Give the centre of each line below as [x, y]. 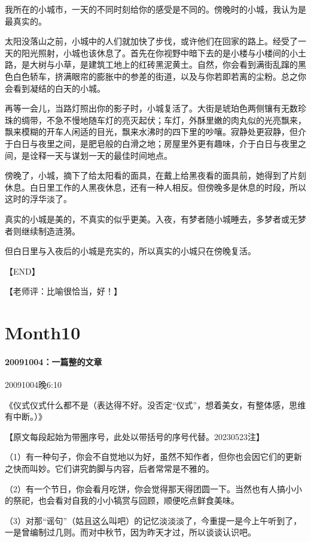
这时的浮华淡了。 [38, 199]
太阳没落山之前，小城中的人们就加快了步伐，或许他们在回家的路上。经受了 [151, 41]
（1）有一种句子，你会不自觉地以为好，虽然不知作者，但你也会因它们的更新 [153, 457]
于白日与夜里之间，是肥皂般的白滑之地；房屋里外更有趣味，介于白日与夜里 [151, 143]
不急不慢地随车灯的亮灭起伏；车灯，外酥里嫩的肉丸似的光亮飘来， [176, 120]
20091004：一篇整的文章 [54, 361]
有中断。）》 [26, 416]
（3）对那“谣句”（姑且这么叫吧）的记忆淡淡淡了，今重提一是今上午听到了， [153, 520]
